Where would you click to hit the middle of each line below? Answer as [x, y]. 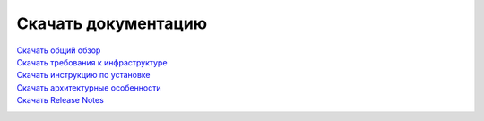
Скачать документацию [112, 23]
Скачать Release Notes [60, 100]
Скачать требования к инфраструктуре [92, 62]
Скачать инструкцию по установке [84, 75]
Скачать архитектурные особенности [89, 87]
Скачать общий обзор [59, 50]
